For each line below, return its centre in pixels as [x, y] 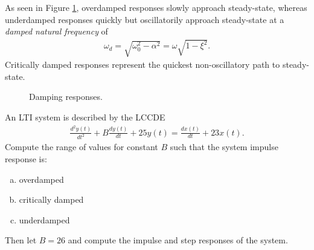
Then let [21, 240]
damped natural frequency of [56, 31]
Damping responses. [66, 97]
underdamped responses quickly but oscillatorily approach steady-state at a [145, 19]
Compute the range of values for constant [82, 147]
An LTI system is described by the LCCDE [85, 117]
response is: [26, 159]
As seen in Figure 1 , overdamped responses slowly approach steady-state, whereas [156, 8]
